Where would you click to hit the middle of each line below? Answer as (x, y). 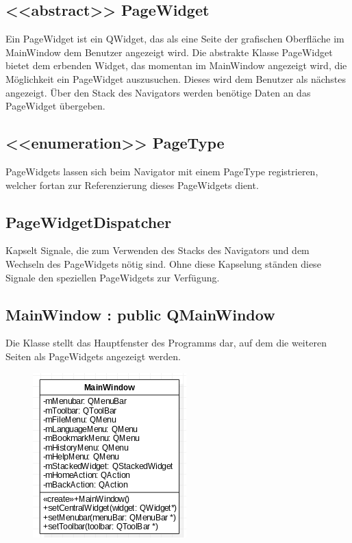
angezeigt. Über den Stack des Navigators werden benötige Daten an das (158, 92)
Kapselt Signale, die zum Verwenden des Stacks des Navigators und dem (158, 250)
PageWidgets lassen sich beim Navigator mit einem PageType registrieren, (162, 171)
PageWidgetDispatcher (89, 222)
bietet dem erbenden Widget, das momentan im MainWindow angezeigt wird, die (176, 65)
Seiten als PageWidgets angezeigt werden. (93, 356)
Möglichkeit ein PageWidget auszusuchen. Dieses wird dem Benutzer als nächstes (176, 78)
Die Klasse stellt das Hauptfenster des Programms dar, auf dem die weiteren (166, 343)
